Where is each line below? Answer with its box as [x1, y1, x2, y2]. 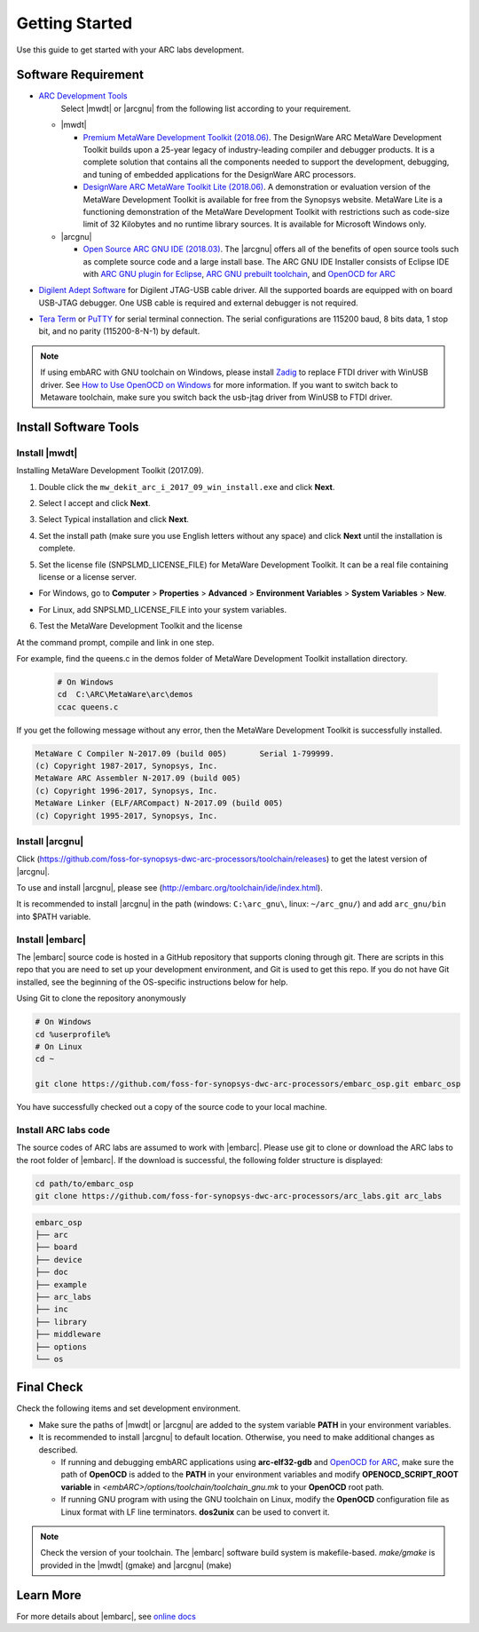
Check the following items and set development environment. [16, 1403, 241, 1414]
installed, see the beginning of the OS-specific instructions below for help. [16, 977, 288, 987]
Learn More [16, 1588, 82, 1603]
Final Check [16, 1380, 83, 1395]
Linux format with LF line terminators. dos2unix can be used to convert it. [60, 1506, 330, 1517]
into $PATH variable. [16, 911, 91, 922]
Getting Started [16, 13, 133, 33]
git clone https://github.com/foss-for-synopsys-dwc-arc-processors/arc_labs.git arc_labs [35, 1191, 443, 1201]
